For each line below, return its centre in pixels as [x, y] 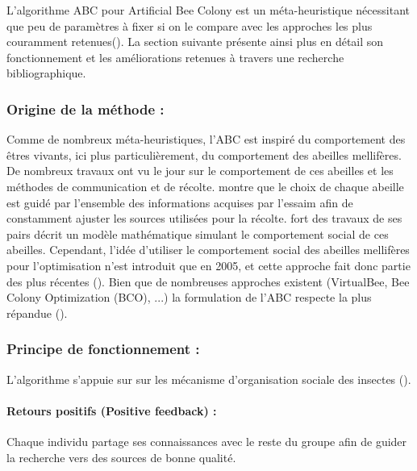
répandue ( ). [37, 313]
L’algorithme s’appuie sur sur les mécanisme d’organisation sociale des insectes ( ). [209, 379]
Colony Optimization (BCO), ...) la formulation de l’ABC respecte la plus [189, 297]
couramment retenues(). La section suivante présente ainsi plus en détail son [195, 42]
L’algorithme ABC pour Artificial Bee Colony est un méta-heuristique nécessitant [208, 10]
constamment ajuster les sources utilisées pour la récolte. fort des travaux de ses [204, 218]
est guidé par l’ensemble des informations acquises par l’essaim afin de [180, 202]
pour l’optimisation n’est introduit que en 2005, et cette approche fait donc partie [208, 265]
